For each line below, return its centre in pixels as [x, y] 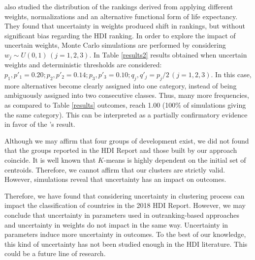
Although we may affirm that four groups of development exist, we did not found [127, 140]
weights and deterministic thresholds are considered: [83, 65]
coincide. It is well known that [50, 159]
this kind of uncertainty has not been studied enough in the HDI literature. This [126, 244]
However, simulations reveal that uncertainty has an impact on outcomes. [115, 179]
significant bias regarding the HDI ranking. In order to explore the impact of [120, 35]
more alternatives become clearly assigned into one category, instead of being [121, 85]
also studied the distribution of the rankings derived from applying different [119, 6]
